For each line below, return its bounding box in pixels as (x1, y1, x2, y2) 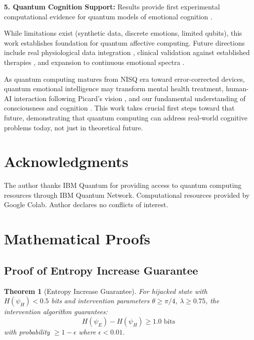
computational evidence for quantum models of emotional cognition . (4, 11, 212, 21)
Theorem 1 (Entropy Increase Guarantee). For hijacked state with (4, 285, 208, 296)
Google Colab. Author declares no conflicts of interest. (4, 199, 169, 210)
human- (225, 83, 249, 94)
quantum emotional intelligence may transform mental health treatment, (4, 83, 224, 94)
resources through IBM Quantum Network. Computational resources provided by (4, 189, 250, 200)
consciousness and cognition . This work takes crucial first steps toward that (4, 103, 235, 113)
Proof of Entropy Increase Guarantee (4, 262, 198, 278)
